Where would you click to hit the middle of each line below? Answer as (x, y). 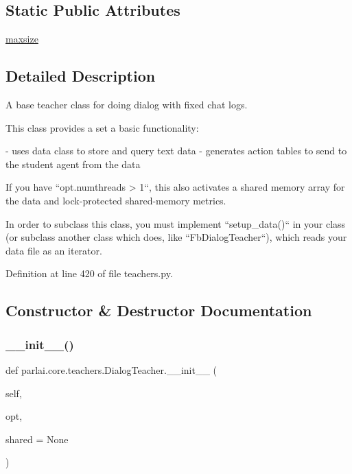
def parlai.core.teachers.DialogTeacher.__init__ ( (112, 369)
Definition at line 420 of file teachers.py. (89, 273)
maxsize (22, 39)
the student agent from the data (73, 164)
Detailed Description (81, 76)
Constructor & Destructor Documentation (159, 310)
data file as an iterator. (54, 250)
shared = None (37, 439)
